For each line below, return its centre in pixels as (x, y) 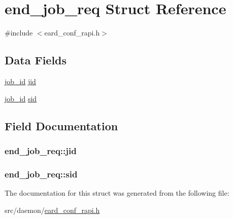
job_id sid (21, 98)
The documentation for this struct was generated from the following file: (117, 192)
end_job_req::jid (41, 150)
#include (19, 33)
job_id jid (20, 81)
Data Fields (36, 60)
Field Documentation (61, 125)
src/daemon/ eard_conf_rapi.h (52, 210)
